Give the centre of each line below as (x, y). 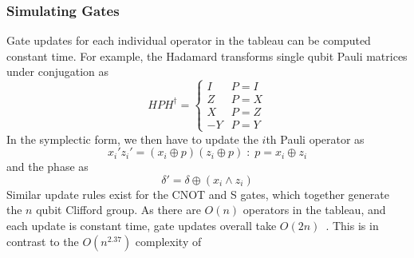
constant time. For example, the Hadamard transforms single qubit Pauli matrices (207, 56)
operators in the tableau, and (314, 210)
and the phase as (47, 167)
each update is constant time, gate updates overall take (142, 225)
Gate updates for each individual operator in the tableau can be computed (189, 40)
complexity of (168, 241)
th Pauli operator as (315, 139)
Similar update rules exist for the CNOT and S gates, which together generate (198, 194)
